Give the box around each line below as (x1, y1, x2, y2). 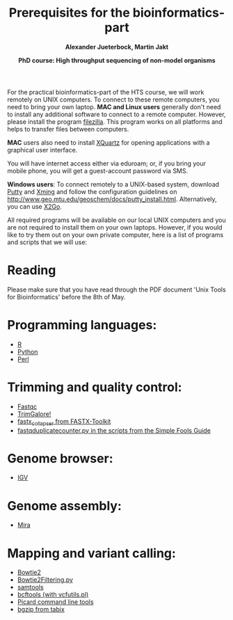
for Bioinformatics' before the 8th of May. (7, 292, 126, 301)
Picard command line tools (17, 598, 94, 606)
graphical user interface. (7, 145, 78, 154)
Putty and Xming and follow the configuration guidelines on (7, 187, 177, 196)
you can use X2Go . (7, 202, 63, 210)
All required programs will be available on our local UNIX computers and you (7, 216, 226, 224)
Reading (7, 262, 56, 278)
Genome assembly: (7, 498, 122, 514)
